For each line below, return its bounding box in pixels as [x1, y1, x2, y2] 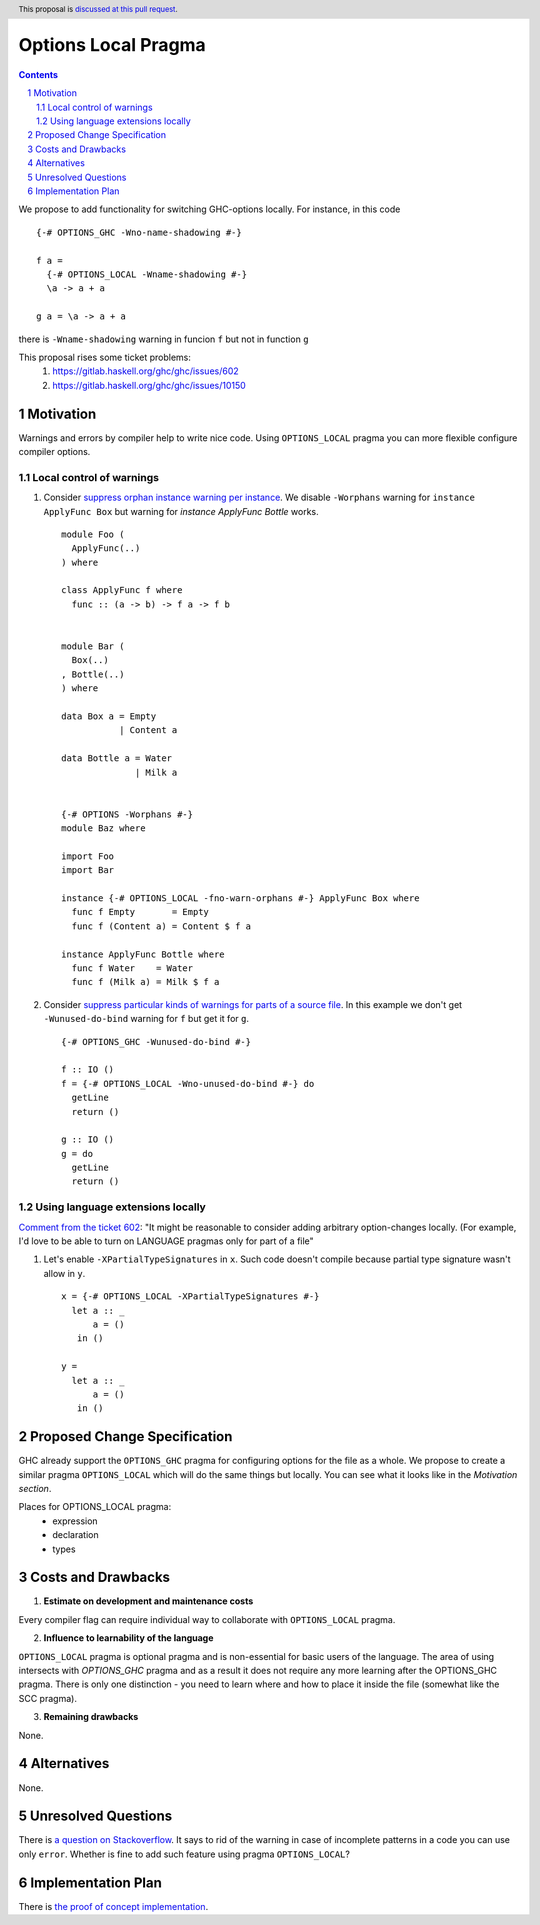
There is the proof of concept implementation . [18, 1900, 209, 1912]
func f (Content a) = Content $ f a [71, 920, 252, 932]
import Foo [61, 850, 115, 862]
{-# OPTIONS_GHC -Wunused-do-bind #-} [61, 1036, 252, 1047]
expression [52, 1515, 99, 1527]
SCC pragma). [18, 1692, 77, 1704]
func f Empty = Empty [71, 906, 210, 918]
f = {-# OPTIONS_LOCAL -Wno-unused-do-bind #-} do [61, 1078, 315, 1089]
